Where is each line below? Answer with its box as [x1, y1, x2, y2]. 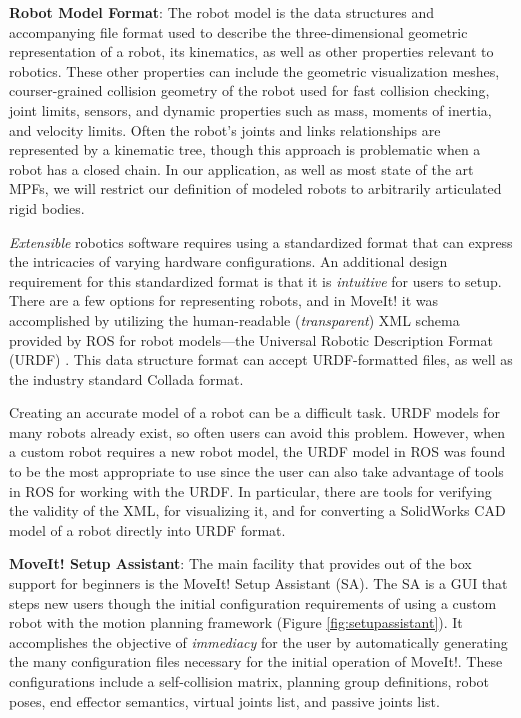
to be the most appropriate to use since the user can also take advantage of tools [9, 461, 504, 482]
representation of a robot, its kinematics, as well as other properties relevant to [9, 41, 494, 62]
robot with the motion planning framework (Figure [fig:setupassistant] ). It [9, 612, 463, 633]
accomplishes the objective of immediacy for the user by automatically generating [9, 631, 508, 652]
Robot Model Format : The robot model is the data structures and [9, 2, 435, 22]
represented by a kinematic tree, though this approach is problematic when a [9, 139, 481, 160]
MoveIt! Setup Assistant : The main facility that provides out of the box [9, 553, 472, 574]
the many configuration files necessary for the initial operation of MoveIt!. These [9, 651, 503, 672]
